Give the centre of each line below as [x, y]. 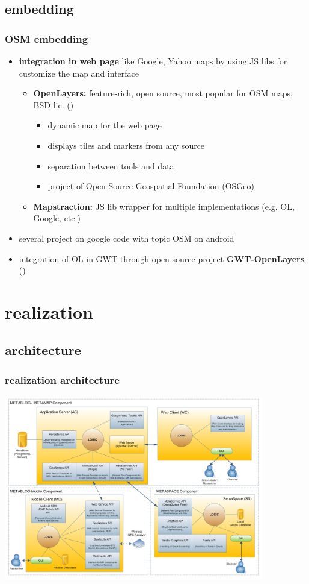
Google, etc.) [57, 218]
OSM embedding [47, 38]
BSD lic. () [54, 105]
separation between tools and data [111, 165]
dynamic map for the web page [105, 125]
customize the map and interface [79, 73]
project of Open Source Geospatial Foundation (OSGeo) [151, 186]
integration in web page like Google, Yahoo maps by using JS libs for [153, 61]
